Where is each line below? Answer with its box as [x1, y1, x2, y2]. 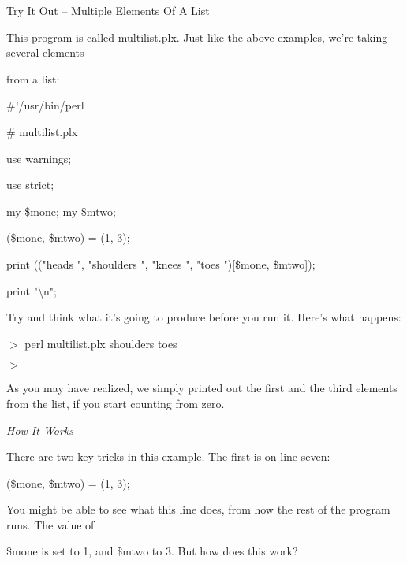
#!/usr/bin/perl [6, 97, 84, 113]
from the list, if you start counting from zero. [6, 395, 225, 411]
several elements [6, 44, 84, 61]
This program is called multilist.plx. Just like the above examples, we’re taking [6, 28, 388, 45]
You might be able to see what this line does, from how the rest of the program [6, 501, 390, 518]
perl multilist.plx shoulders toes [24, 335, 177, 351]
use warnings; [6, 150, 72, 166]
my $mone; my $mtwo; [6, 202, 116, 219]
